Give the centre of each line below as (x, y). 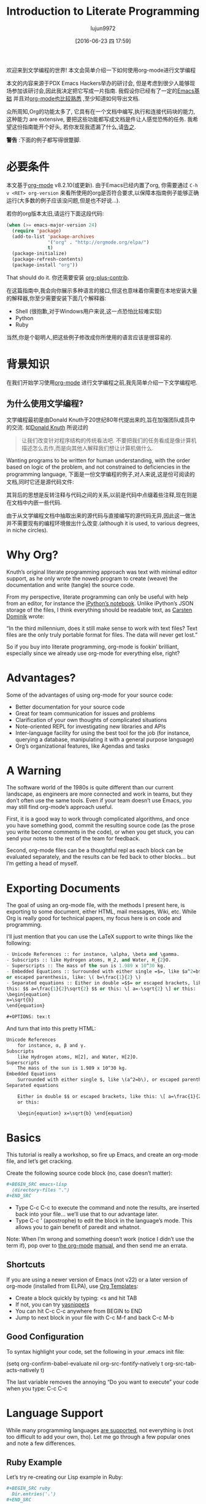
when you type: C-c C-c (37, 1388)
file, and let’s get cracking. (40, 1161)
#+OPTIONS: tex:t (29, 1017)
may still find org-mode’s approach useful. (60, 807)
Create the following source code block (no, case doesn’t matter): (90, 1173)
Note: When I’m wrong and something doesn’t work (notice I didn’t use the (100, 1239)
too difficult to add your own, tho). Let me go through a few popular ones (98, 1437)
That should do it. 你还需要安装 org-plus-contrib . (68, 277)
